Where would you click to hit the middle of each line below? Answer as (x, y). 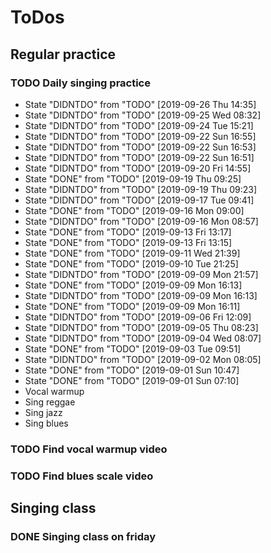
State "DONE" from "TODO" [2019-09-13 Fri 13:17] (128, 232)
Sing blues (46, 423)
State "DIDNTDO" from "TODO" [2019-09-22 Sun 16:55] (140, 136)
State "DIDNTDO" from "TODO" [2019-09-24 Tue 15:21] (139, 125)
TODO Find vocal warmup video (89, 449)
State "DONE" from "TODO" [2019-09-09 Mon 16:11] (132, 306)
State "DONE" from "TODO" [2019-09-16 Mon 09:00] (134, 210)
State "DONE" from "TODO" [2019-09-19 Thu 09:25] (133, 178)
